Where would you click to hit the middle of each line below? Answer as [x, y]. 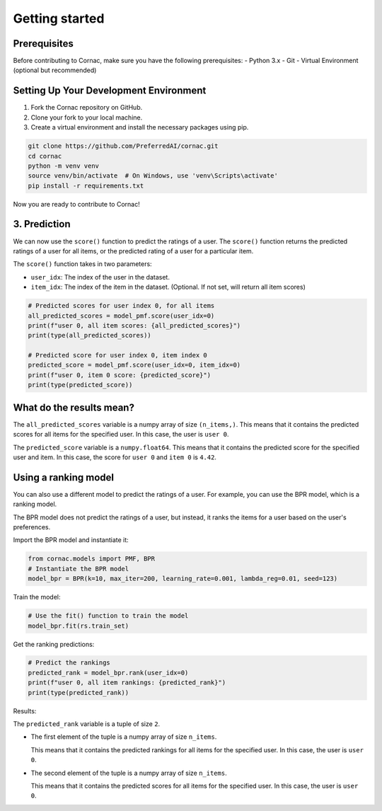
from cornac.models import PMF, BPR [92, 559]
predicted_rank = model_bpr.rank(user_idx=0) [108, 673]
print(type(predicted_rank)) [79, 692]
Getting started [59, 18]
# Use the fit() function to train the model [108, 616]
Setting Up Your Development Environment [110, 91]
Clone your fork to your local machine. [87, 117]
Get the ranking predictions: [54, 644]
